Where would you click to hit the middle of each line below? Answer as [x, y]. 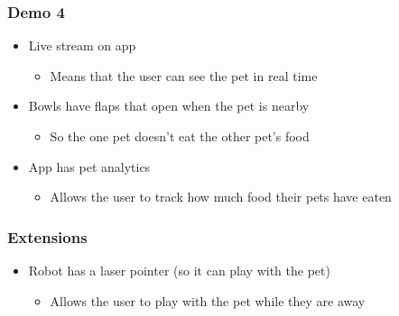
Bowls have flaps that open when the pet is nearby [169, 106]
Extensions [47, 236]
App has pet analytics [89, 166]
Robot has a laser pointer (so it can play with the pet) [179, 270]
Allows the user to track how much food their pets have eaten [221, 197]
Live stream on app [82, 45]
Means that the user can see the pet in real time [184, 75]
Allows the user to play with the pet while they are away [208, 300]
